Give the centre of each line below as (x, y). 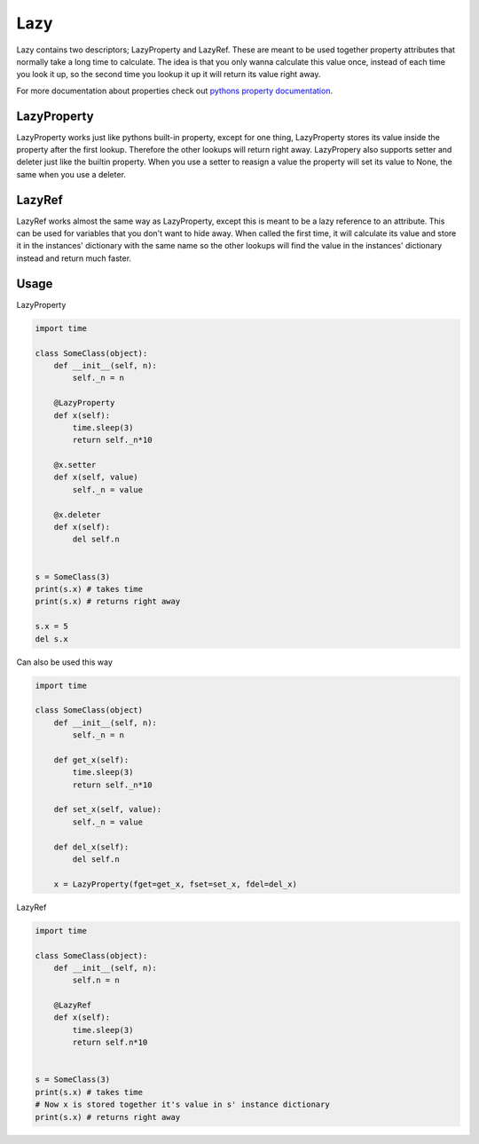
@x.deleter (77, 514)
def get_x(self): (91, 760)
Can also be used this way (64, 662)
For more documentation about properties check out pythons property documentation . (174, 91)
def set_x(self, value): (108, 809)
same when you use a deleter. (71, 174)
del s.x (51, 639)
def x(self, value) (96, 477)
